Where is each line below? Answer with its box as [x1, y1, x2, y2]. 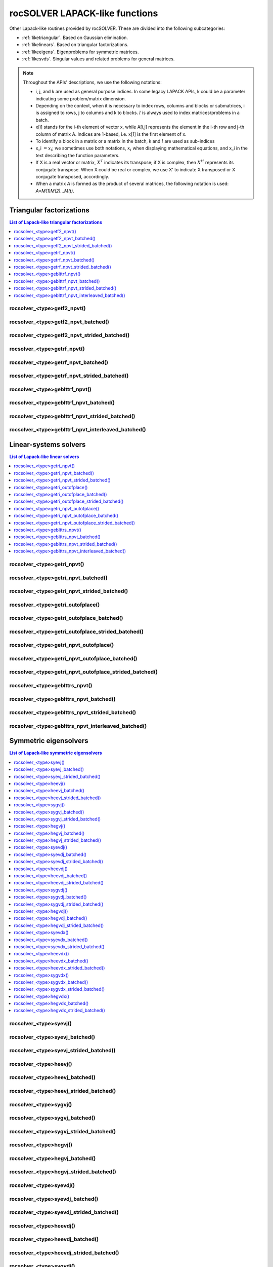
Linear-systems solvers [9, 440, 86, 449]
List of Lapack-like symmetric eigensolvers [9, 750, 102, 756]
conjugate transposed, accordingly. [35, 173, 110, 179]
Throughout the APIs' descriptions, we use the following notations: [23, 79, 162, 85]
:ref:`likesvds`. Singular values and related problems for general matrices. [22, 56, 175, 62]
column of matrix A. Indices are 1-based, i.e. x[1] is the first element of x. [35, 131, 187, 137]
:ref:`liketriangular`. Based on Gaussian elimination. [22, 34, 128, 41]
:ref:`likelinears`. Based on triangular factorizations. [22, 42, 129, 48]
